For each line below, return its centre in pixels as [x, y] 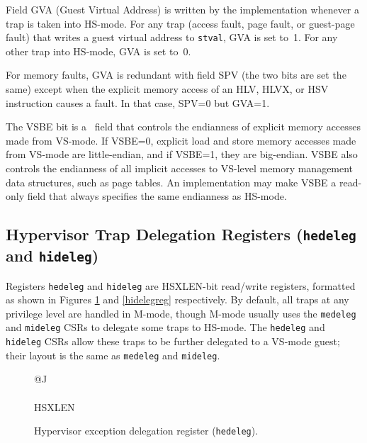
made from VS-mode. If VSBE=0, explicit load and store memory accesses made [181, 140]
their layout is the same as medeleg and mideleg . [113, 355]
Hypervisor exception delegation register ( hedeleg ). [146, 431]
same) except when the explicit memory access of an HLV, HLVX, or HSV [167, 89]
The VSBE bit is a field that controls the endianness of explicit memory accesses [183, 127]
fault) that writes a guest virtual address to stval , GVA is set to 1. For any [172, 37]
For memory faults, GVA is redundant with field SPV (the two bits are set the [176, 75]
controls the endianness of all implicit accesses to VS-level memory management [180, 168]
